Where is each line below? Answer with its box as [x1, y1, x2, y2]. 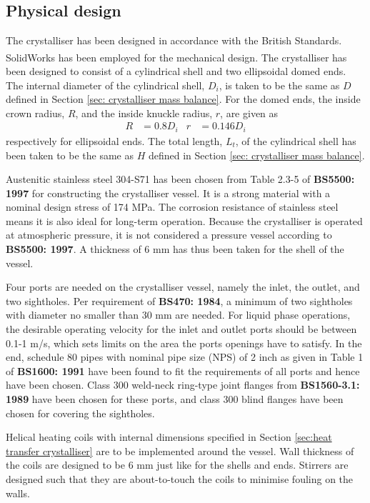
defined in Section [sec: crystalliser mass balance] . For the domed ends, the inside [6, 91, 361, 106]
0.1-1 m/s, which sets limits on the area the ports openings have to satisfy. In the [6, 335, 362, 350]
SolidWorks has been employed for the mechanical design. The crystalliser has [6, 49, 347, 64]
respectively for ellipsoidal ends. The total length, [6, 133, 223, 148]
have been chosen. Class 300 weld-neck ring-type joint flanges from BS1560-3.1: [6, 377, 360, 392]
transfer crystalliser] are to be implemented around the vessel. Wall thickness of [6, 443, 354, 458]
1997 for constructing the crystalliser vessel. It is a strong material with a [6, 185, 331, 200]
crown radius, [6, 105, 65, 120]
